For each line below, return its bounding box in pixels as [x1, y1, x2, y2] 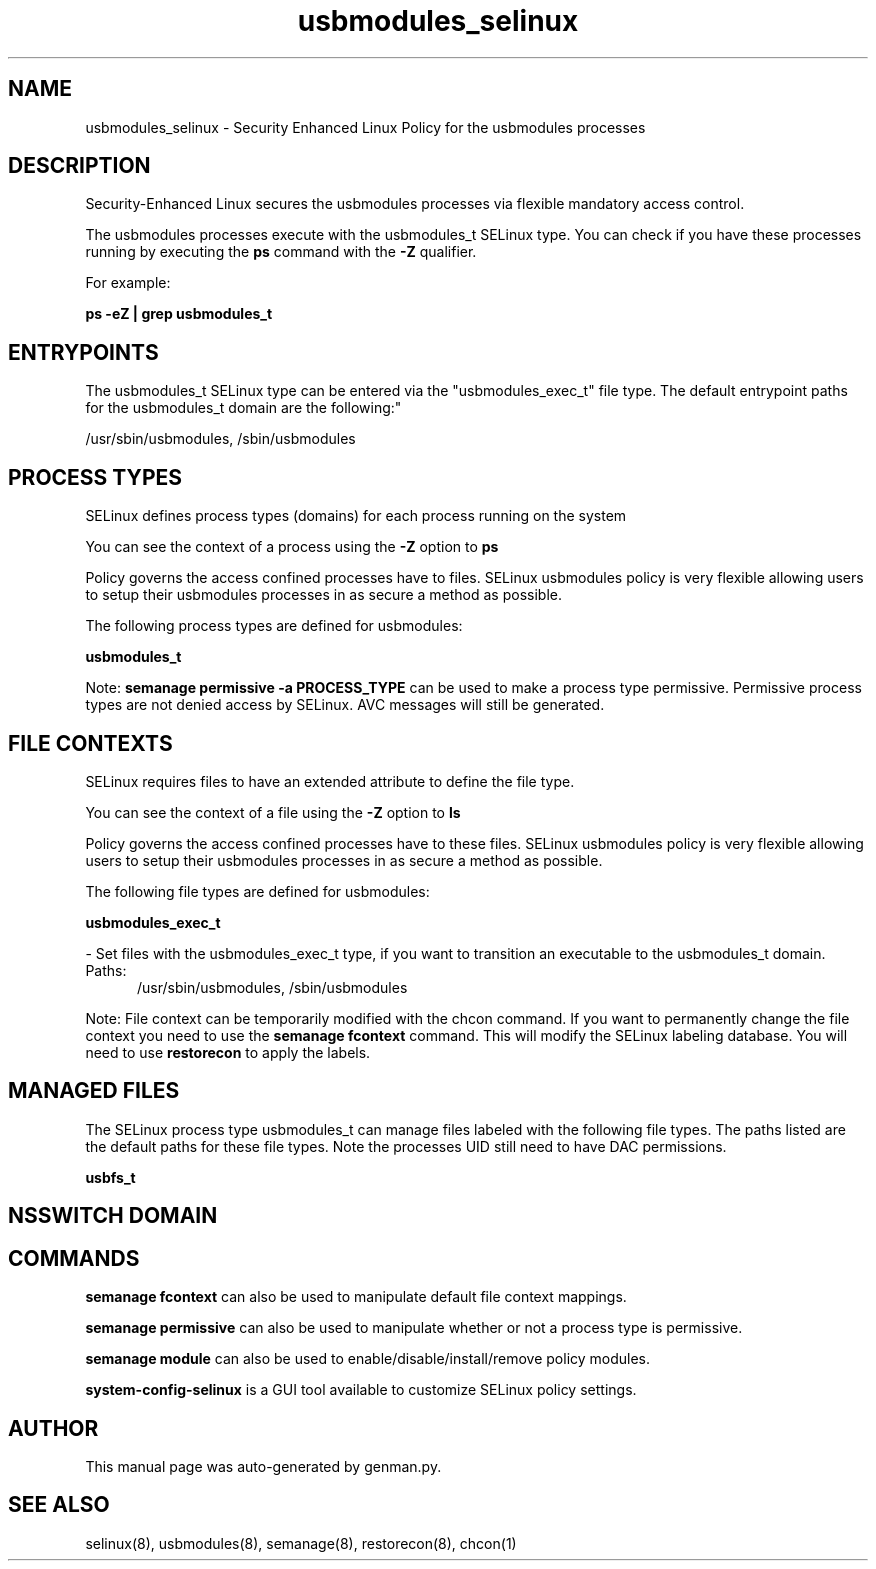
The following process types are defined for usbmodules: [85, 617, 463, 635]
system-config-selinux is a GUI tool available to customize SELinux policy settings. [85, 1381, 637, 1399]
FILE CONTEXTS [8, 730, 173, 756]
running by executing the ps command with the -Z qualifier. [85, 243, 477, 261]
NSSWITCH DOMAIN [8, 1203, 218, 1229]
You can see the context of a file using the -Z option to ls [85, 803, 461, 821]
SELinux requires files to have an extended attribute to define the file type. [85, 772, 575, 790]
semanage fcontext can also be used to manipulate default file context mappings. [85, 1288, 627, 1306]
